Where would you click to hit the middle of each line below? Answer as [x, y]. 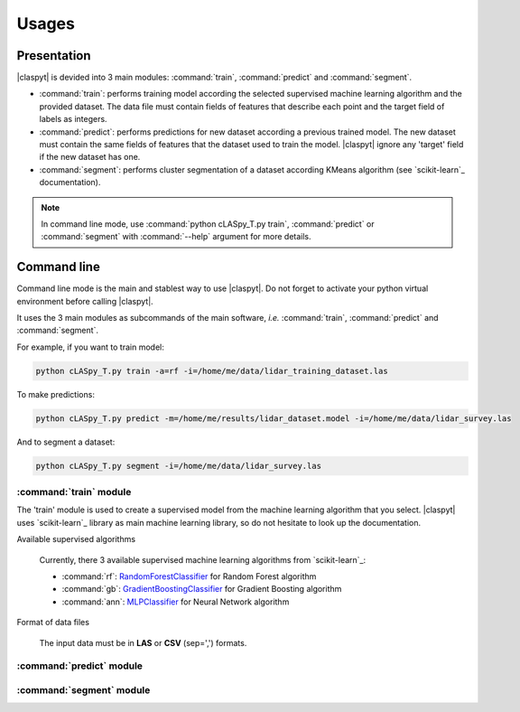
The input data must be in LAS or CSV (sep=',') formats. [143, 642]
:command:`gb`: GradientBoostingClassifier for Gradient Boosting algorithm [202, 589]
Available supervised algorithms [76, 539]
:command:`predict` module [80, 666]
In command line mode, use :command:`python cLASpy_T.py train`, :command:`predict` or [208, 224]
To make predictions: [56, 394]
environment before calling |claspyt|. [85, 301]
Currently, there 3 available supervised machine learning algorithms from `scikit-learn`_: [203, 559]
